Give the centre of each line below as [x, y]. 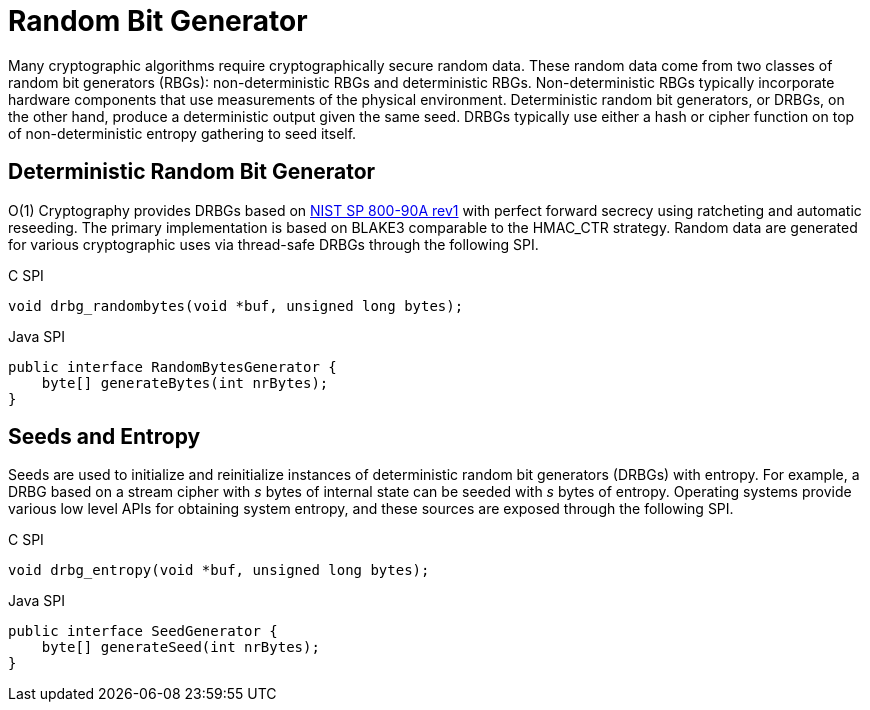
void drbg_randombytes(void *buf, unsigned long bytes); [236, 305]
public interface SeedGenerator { [143, 631]
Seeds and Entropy [104, 437]
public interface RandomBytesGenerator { [172, 366]
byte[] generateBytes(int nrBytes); [185, 382]
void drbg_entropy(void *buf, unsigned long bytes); [219, 570]
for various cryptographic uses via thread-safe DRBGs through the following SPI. [273, 244]
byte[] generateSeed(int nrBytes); [180, 647]
